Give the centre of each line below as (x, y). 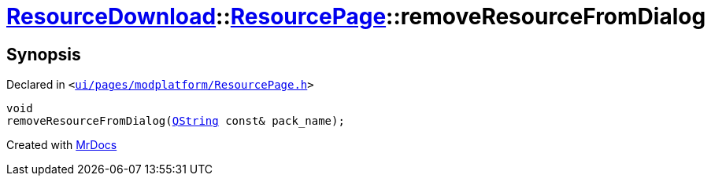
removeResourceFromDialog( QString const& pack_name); (176, 121)
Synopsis (44, 54)
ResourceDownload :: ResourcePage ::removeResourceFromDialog (356, 16)
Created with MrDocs (62, 145)
